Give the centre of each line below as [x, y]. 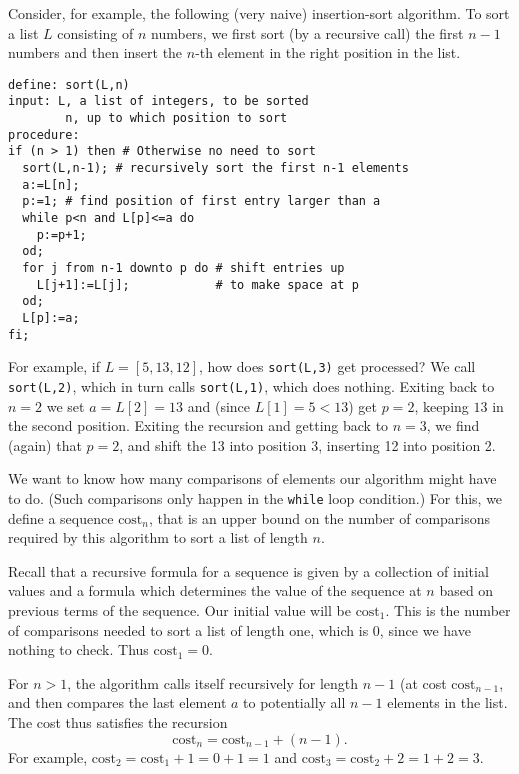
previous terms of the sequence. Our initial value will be [179, 610]
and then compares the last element [117, 702]
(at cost [423, 682]
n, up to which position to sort [176, 118]
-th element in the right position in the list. [328, 52]
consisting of [95, 32]
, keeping [441, 405]
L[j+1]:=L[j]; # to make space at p [197, 284]
